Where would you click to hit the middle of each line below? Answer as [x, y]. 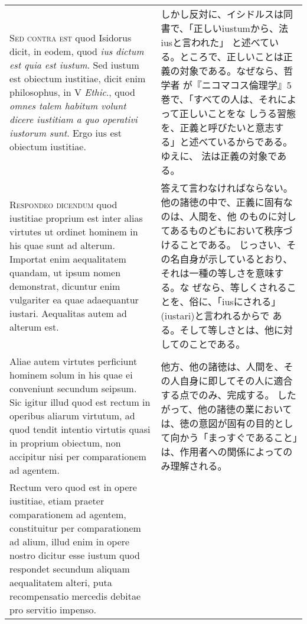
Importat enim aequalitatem [68, 259]
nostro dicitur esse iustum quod [75, 555]
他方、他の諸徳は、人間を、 [222, 366]
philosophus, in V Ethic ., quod [72, 92]
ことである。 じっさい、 [233, 245]
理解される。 [199, 465]
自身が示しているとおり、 [236, 259]
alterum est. [34, 327]
